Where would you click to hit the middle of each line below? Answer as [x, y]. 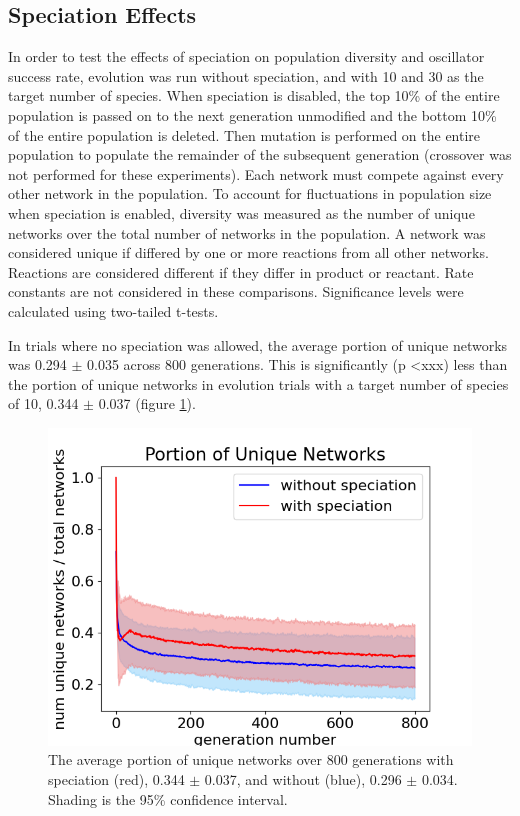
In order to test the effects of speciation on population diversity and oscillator [246, 56]
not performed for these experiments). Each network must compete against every [256, 173]
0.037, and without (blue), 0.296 [303, 779]
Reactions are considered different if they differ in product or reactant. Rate [241, 271]
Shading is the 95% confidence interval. [168, 798]
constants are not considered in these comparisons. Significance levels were [236, 291]
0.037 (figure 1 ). [147, 403]
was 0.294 [37, 364]
